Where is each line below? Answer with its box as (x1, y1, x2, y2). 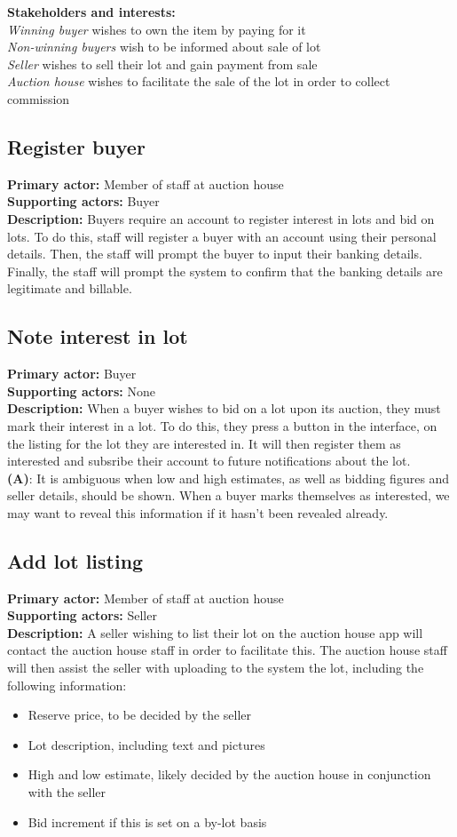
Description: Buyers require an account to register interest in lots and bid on (7, 209, 435, 227)
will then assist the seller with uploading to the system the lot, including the (7, 658, 424, 677)
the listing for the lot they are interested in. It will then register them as (7, 434, 401, 452)
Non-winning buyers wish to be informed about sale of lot (7, 37, 321, 56)
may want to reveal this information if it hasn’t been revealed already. (7, 503, 389, 522)
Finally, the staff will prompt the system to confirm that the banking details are (7, 261, 443, 280)
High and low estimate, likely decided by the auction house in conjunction (28, 765, 431, 784)
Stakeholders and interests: (7, 3, 176, 20)
